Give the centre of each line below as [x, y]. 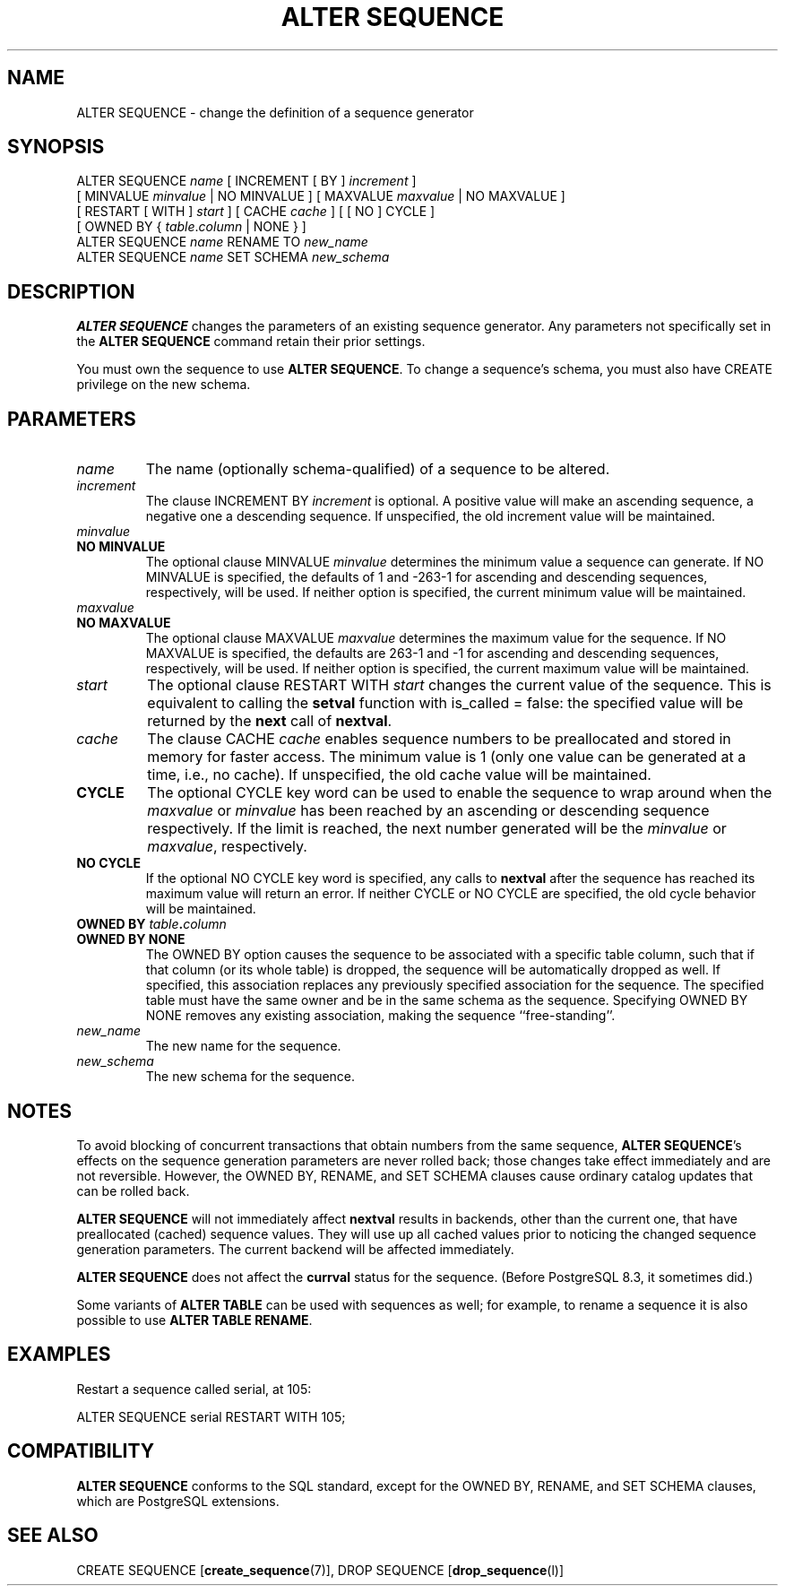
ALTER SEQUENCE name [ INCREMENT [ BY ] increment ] [246, 181]
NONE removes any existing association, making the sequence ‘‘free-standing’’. [380, 1016]
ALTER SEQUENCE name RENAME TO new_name [222, 242]
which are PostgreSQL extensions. [178, 1501]
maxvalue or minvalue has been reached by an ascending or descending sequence [428, 811]
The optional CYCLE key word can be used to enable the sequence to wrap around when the [460, 793]
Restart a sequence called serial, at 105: [194, 1389]
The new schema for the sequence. [250, 1077]
